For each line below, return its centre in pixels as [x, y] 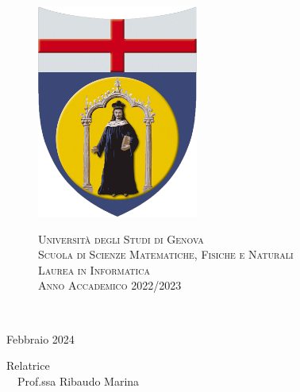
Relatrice [28, 365]
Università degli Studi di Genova [121, 238]
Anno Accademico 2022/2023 [110, 285]
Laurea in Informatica [94, 269]
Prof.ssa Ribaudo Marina [79, 380]
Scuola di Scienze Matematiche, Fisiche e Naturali [166, 254]
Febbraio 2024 [40, 338]
